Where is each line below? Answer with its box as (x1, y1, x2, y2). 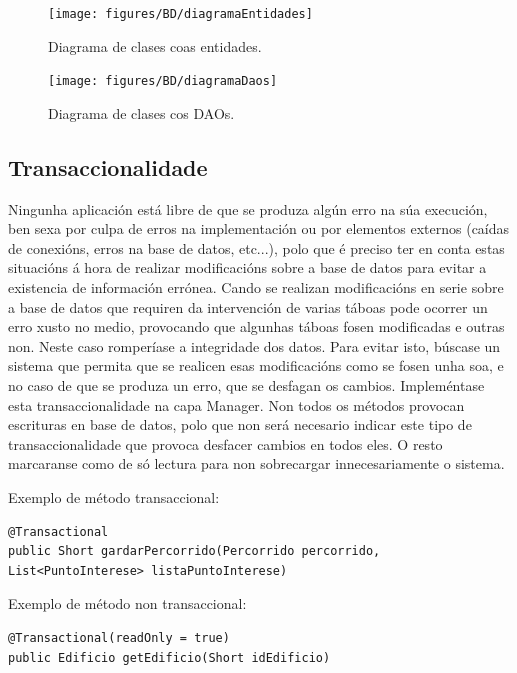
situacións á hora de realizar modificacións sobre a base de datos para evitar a (8, 257, 487, 278)
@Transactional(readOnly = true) (8, 630, 230, 645)
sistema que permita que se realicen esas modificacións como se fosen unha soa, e (8, 355, 504, 376)
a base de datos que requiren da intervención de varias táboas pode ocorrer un (8, 296, 488, 317)
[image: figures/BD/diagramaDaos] (48, 74, 278, 89)
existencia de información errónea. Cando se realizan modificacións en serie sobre (8, 277, 504, 298)
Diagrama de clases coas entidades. (48, 35, 262, 56)
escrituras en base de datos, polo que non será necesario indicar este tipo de (8, 414, 472, 435)
